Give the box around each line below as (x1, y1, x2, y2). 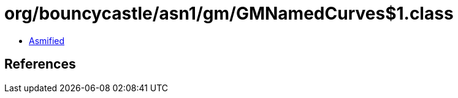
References (4, 56, 76, 72)
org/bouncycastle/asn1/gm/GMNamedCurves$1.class (4, 3, 454, 24)
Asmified (29, 35, 65, 46)
